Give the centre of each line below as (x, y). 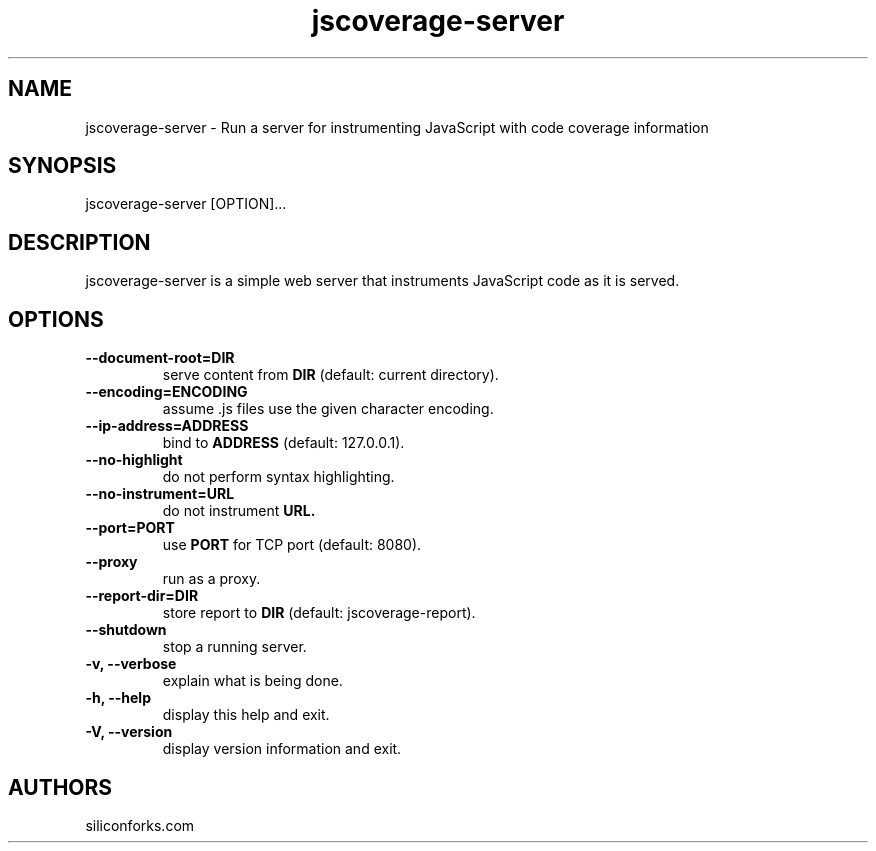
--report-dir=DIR (142, 596)
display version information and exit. (282, 749)
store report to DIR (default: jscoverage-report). (319, 613)
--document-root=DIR (160, 358)
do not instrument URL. (239, 511)
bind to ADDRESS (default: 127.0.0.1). (283, 443)
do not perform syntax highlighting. (278, 477)
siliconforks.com (140, 825)
